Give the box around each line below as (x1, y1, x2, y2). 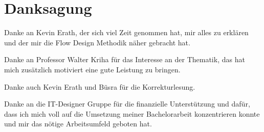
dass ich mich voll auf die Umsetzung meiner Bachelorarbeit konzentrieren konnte (4, 108, 260, 119)
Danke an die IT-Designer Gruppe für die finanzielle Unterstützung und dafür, (4, 98, 250, 109)
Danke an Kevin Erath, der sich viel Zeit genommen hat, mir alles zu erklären (4, 27, 249, 38)
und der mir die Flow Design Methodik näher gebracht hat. (4, 37, 190, 47)
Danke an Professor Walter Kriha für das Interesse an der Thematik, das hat (4, 54, 245, 65)
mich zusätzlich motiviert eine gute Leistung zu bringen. (4, 64, 181, 74)
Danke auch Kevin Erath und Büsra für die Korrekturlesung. (4, 81, 195, 92)
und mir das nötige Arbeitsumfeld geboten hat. (4, 118, 152, 129)
